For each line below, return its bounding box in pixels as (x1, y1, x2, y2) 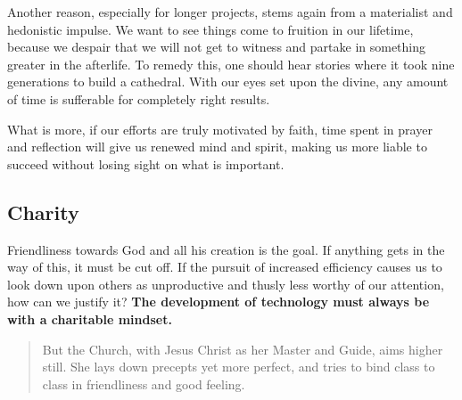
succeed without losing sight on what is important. (7, 154, 285, 173)
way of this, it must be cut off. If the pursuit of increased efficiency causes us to (7, 257, 442, 276)
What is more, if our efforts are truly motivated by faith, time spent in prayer (7, 119, 433, 138)
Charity (7, 198, 79, 225)
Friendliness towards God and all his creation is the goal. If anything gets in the (7, 240, 445, 258)
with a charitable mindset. (7, 309, 172, 328)
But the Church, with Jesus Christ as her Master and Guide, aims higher (42, 339, 443, 358)
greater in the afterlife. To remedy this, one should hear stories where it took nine (7, 54, 455, 73)
